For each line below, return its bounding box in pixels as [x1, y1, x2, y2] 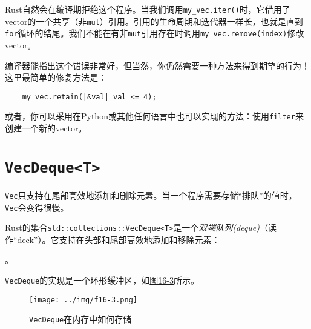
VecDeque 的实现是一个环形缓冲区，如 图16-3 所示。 [5, 274, 199, 287]
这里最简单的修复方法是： [5, 71, 106, 84]
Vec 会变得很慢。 [5, 201, 69, 213]
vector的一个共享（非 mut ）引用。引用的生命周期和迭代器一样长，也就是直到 [5, 15, 303, 27]
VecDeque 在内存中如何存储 [29, 313, 132, 325]
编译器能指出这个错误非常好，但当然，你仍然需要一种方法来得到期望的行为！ [5, 59, 310, 71]
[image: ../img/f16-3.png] [29, 295, 137, 304]
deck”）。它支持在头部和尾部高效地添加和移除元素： [17, 233, 220, 245]
